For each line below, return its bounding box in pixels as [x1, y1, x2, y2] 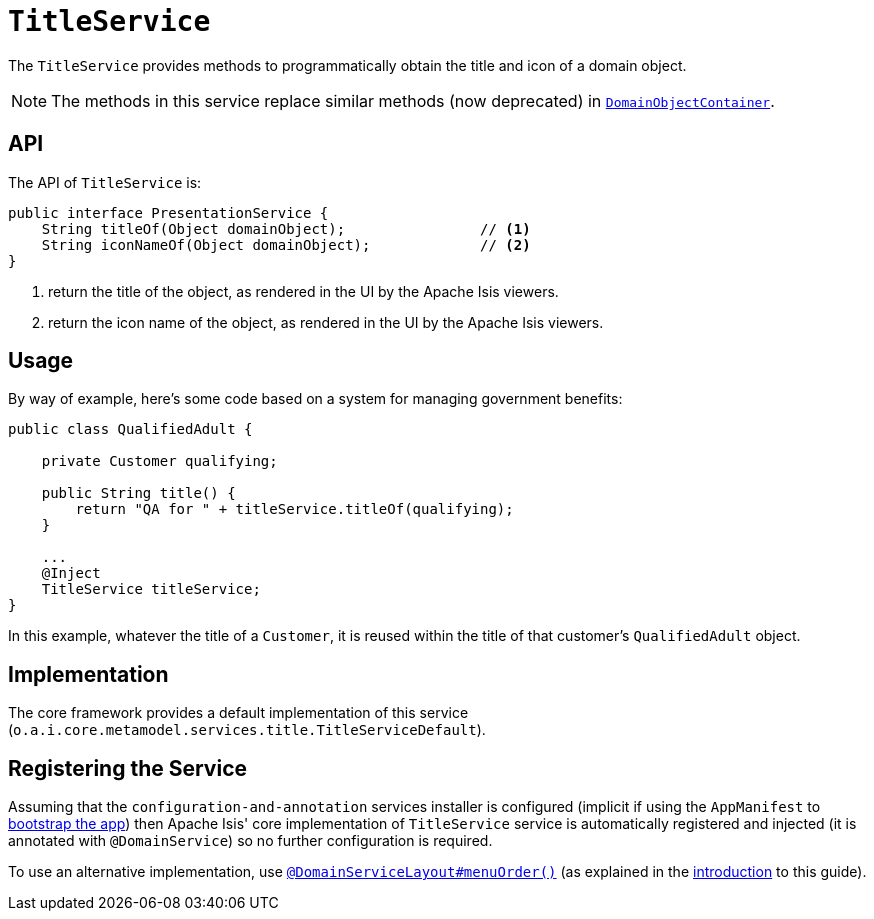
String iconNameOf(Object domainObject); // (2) [41, 236, 531, 253]
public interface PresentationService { [8, 204, 329, 221]
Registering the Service [8, 755, 247, 781]
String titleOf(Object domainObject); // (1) [41, 220, 531, 237]
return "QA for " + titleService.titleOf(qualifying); [75, 501, 514, 518]
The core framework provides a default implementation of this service [8, 704, 469, 722]
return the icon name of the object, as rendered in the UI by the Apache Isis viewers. [48, 313, 604, 331]
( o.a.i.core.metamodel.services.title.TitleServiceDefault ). [8, 721, 486, 739]
